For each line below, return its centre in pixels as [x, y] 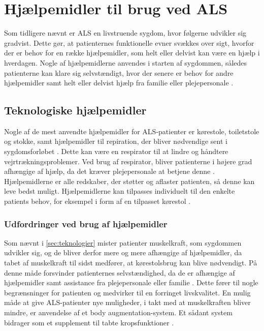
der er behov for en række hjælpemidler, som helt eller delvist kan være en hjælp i [132, 53]
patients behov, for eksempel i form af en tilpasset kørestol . [97, 201]
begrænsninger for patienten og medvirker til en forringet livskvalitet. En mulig [127, 292]
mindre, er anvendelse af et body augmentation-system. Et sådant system [118, 312]
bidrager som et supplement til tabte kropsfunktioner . [89, 322]
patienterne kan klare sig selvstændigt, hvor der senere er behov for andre [119, 72]
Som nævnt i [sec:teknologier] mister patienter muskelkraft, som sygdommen [123, 242]
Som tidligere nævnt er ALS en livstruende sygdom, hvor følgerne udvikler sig [125, 33]
